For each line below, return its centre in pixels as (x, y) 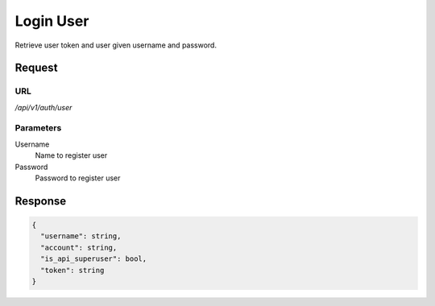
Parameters (38, 128)
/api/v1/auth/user (43, 107)
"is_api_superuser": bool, (94, 259)
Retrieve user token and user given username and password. (116, 45)
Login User (52, 21)
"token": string (72, 270)
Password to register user (78, 178)
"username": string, (81, 236)
